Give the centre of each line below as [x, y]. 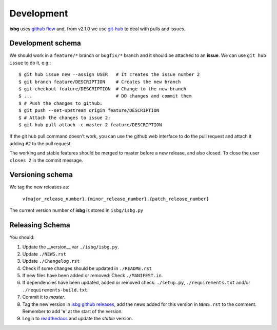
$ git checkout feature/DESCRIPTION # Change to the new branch [103, 89]
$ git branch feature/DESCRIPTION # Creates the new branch [100, 82]
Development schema [45, 43]
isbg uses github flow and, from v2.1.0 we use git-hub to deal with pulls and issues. [97, 29]
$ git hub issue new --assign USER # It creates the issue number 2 [109, 75]
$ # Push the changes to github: [61, 103]
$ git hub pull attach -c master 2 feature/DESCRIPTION [90, 125]
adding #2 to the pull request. [41, 143]
